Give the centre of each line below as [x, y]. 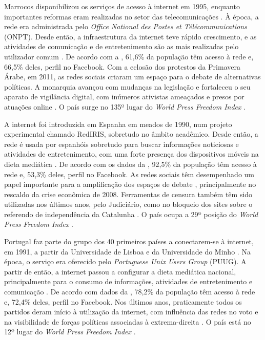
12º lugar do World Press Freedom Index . [70, 332]
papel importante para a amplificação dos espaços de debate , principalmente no [130, 184]
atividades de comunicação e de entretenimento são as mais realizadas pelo [121, 46]
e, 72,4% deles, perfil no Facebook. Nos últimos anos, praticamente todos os [123, 301]
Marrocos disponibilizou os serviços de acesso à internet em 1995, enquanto [122, 6]
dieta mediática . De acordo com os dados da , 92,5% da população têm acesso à [130, 164]
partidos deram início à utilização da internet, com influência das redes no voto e [131, 312]
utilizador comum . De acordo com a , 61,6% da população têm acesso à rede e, [129, 56]
